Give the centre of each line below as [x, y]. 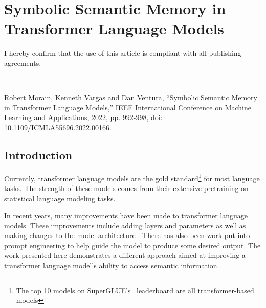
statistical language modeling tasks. [60, 198]
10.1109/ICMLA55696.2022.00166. [58, 127]
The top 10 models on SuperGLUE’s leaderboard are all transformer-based [135, 290]
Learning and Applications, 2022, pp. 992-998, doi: [83, 117]
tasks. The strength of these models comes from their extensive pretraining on [126, 188]
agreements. [23, 63]
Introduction [38, 155]
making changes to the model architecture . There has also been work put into [127, 235]
